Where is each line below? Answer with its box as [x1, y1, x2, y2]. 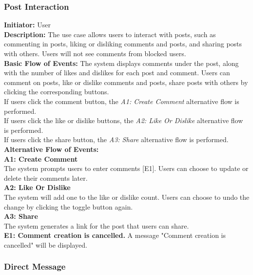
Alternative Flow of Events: [4, 144, 99, 154]
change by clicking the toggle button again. [4, 201, 133, 212]
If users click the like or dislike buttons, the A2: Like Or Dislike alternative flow [4, 115, 243, 126]
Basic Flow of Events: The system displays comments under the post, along [4, 58, 239, 68]
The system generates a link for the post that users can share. [4, 220, 189, 231]
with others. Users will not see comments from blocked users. [4, 48, 186, 58]
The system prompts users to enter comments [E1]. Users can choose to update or [4, 163, 249, 173]
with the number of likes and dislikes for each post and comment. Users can [4, 67, 230, 78]
